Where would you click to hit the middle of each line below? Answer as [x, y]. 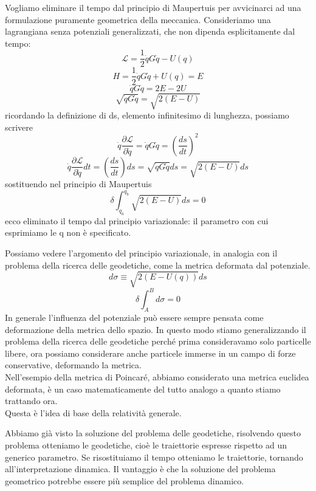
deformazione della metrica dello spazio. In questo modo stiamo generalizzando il [156, 329]
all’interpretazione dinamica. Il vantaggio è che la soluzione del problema [140, 469]
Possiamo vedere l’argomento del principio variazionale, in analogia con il [141, 252]
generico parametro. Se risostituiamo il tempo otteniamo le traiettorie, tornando [154, 457]
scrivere [19, 127]
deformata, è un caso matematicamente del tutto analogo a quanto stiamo [143, 389]
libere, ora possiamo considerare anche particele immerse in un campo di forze [150, 353]
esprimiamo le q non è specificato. [68, 232]
